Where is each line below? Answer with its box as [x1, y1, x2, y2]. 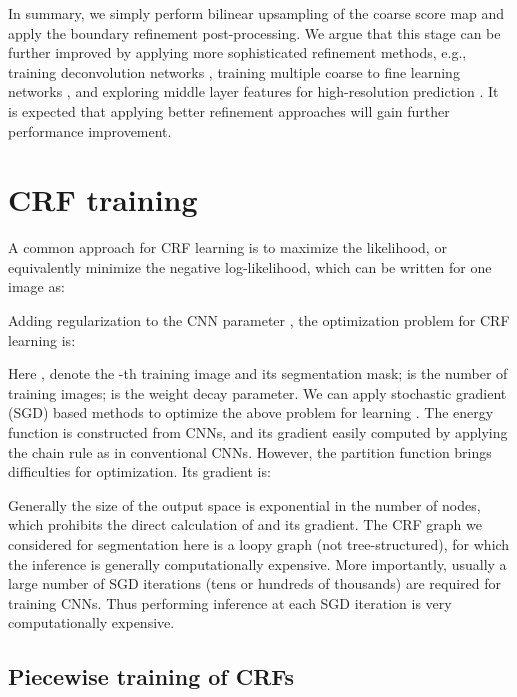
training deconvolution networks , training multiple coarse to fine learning [8, 61, 460, 82]
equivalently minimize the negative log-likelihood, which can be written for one [8, 256, 492, 277]
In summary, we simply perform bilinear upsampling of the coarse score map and [8, 3, 505, 23]
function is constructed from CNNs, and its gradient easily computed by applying [8, 422, 508, 443]
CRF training [8, 179, 198, 220]
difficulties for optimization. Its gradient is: [8, 461, 271, 482]
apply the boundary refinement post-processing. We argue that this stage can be [8, 22, 501, 43]
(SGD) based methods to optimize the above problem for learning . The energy [8, 402, 494, 423]
